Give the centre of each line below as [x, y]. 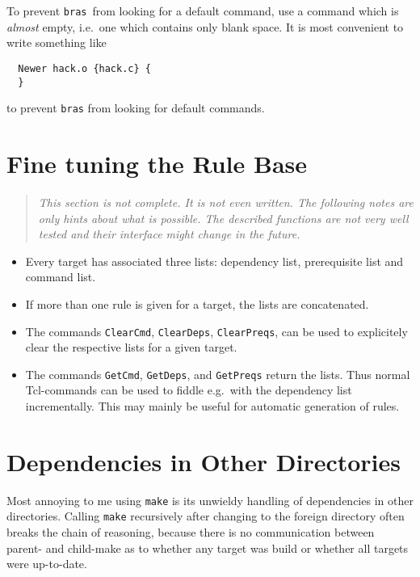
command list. [61, 277]
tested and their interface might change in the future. [169, 234]
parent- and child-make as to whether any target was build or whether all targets [208, 548]
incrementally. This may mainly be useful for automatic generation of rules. [212, 406]
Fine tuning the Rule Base [157, 163]
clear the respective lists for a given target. [131, 347]
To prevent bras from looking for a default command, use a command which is [203, 11]
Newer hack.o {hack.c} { [84, 68]
